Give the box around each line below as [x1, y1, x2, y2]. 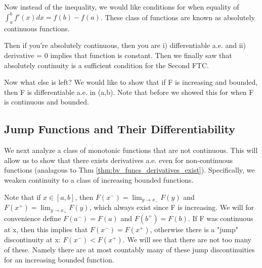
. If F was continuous [188, 212, 253, 223]
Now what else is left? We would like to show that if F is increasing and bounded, [4, 77, 258, 87]
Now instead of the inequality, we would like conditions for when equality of [4, 2, 239, 12]
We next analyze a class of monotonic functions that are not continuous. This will [4, 145, 258, 155]
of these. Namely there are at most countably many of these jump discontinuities [4, 244, 255, 254]
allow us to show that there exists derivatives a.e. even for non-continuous [4, 154, 233, 165]
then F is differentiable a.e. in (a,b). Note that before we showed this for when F [4, 86, 254, 97]
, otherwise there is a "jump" [150, 224, 238, 234]
